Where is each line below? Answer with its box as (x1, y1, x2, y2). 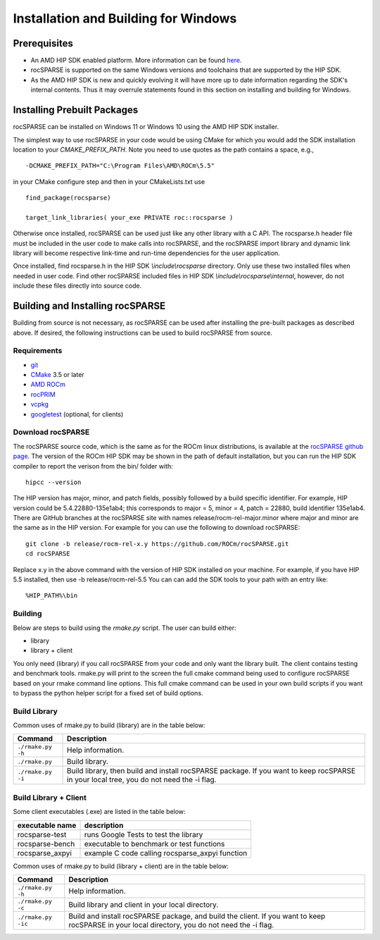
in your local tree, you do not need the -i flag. (67, 775, 217, 785)
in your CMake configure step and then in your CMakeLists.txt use (13, 177, 205, 186)
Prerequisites (13, 37, 73, 49)
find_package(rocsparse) (25, 194, 111, 202)
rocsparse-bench (17, 839, 75, 848)
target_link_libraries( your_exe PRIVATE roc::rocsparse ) (25, 214, 234, 221)
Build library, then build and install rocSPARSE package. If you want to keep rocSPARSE (67, 766, 356, 776)
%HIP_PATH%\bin (25, 592, 78, 600)
